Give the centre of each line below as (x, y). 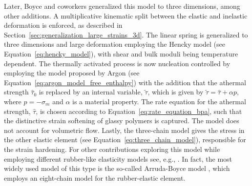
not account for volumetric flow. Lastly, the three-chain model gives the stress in (124, 130)
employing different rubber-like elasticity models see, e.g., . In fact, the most (118, 158)
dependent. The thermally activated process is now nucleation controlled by (117, 63)
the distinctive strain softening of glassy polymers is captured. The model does (122, 121)
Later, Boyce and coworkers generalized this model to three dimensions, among (122, 6)
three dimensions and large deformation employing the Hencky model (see (115, 44)
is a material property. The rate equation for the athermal (159, 101)
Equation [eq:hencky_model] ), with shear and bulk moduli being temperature (121, 53)
